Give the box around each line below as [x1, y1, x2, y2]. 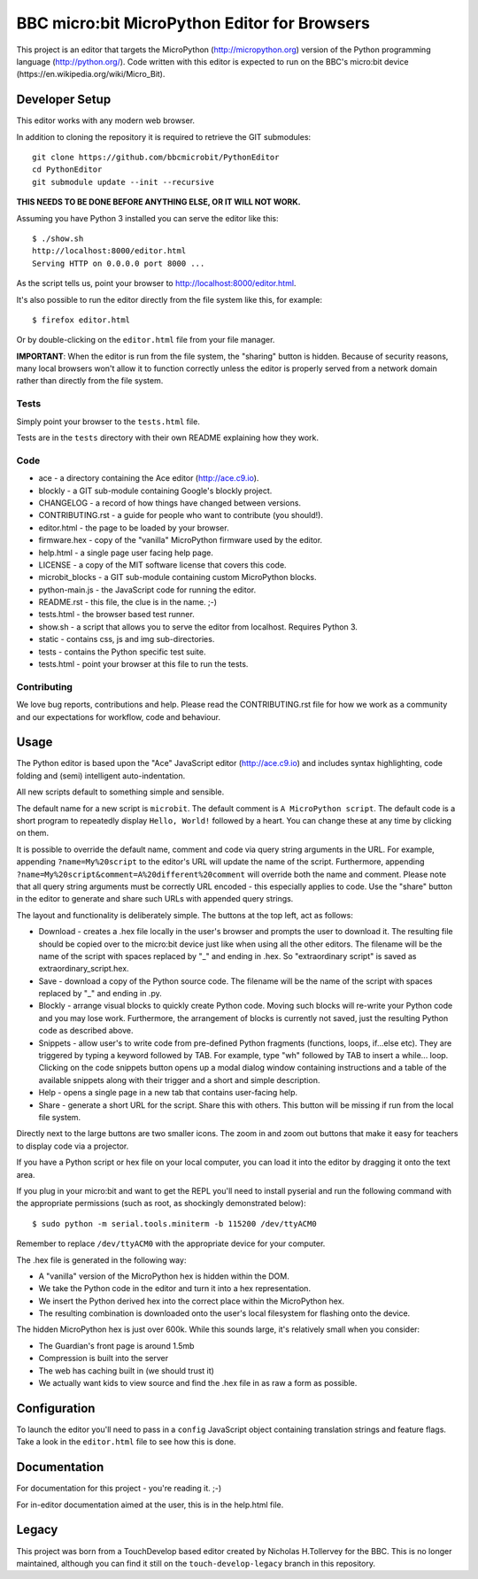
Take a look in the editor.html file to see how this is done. [16, 1436, 236, 1447]
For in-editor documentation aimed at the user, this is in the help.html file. [16, 1499, 284, 1510]
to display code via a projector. [16, 1141, 129, 1151]
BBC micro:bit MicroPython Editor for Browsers [16, 13, 371, 33]
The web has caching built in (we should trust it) [38, 1365, 214, 1376]
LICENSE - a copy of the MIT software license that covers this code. [38, 559, 287, 570]
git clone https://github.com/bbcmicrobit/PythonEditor [32, 152, 280, 163]
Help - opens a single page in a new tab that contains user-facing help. [38, 1087, 298, 1098]
